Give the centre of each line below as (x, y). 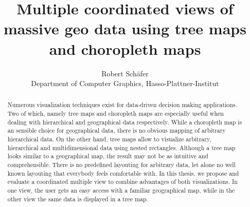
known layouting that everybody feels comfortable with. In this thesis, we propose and (123, 173)
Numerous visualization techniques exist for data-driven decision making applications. (122, 105)
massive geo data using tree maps (125, 28)
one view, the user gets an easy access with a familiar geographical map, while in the (121, 190)
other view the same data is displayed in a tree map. (78, 199)
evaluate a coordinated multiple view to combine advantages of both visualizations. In (122, 182)
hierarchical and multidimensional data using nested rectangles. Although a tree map (121, 147)
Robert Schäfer (125, 73)
